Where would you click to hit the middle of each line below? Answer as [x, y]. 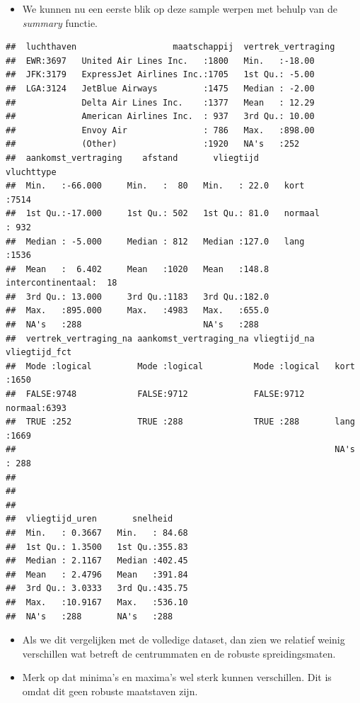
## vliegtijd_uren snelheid [89, 519]
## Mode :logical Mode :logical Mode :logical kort [180, 366]
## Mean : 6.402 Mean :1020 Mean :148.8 [138, 269]
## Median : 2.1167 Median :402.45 [97, 561]
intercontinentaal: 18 [62, 283]
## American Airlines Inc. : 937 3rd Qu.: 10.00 [160, 117]
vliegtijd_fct [39, 353]
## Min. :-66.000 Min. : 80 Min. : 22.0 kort [155, 186]
